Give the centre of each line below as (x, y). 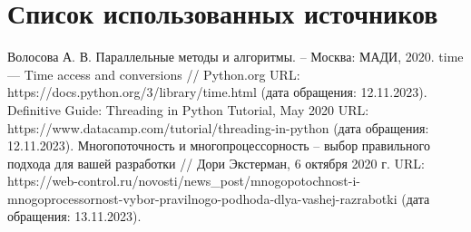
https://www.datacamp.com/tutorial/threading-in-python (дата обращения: (218, 127)
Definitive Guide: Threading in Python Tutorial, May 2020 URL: (188, 109)
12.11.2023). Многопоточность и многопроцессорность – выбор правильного (219, 145)
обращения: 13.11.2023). (74, 216)
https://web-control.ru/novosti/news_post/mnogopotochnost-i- (184, 181)
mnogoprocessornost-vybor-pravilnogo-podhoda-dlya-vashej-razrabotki (202, 198)
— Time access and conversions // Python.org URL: (154, 74)
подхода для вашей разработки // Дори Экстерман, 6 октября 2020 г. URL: (216, 163)
